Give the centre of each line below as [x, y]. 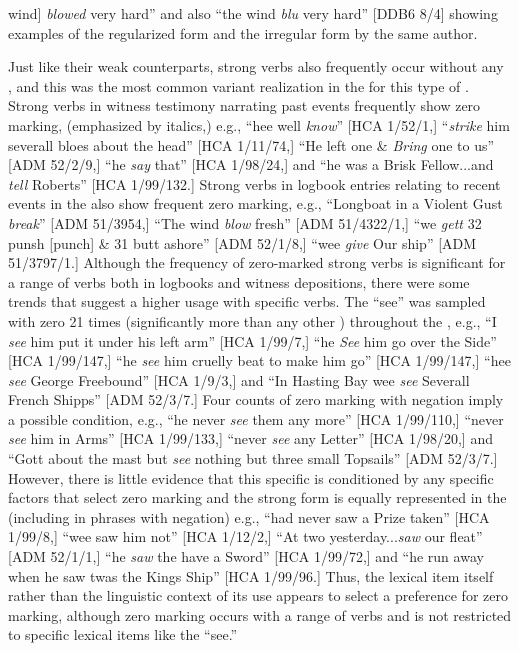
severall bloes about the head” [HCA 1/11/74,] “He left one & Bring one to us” [251, 144]
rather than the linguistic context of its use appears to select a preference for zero [258, 595]
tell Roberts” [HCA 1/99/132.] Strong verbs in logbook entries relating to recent [254, 183]
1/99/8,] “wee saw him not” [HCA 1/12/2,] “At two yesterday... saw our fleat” [245, 536]
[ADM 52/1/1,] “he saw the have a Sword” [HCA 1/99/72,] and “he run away [246, 556]
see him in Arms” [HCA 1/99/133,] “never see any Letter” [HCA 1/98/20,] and [250, 438]
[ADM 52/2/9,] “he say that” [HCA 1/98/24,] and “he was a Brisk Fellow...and [251, 164]
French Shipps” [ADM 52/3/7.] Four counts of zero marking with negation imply [256, 399]
